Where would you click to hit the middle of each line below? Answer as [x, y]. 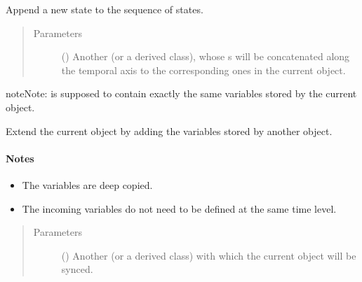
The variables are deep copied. [87, 184]
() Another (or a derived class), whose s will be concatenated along [206, 56]
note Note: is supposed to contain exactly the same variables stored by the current [181, 93]
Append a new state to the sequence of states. [105, 9]
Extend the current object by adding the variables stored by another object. [169, 131]
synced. [77, 269]
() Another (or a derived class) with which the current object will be [209, 255]
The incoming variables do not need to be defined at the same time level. [179, 208]
